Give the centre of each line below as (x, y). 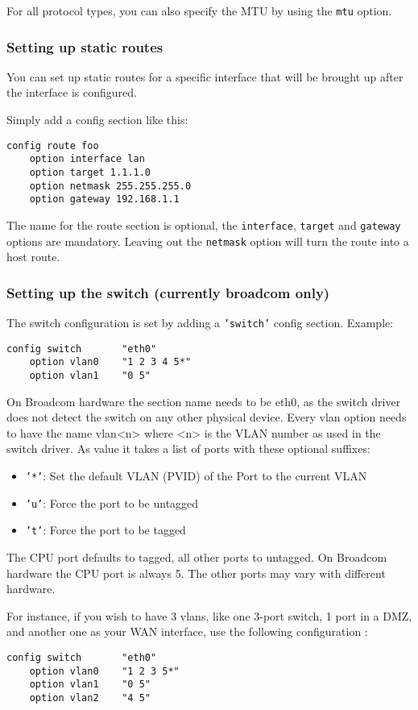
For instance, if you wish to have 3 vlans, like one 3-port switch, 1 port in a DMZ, (209, 615)
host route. (33, 257)
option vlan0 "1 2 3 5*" (104, 671)
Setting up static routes (85, 46)
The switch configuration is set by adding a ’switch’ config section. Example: (200, 323)
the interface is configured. (72, 92)
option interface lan (87, 159)
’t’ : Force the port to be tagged (106, 530)
